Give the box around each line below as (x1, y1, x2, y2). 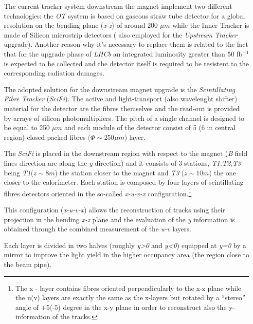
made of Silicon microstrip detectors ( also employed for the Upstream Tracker (4, 29, 237, 39)
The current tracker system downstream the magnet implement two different (4, 1, 232, 11)
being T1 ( (4, 167, 34, 177)
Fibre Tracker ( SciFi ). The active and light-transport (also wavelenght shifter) (4, 94, 237, 104)
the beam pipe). (4, 259, 52, 269)
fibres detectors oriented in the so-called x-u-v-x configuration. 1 (4, 187, 192, 198)
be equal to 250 (4, 122, 50, 133)
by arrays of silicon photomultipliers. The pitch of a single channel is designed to (4, 113, 245, 123)
